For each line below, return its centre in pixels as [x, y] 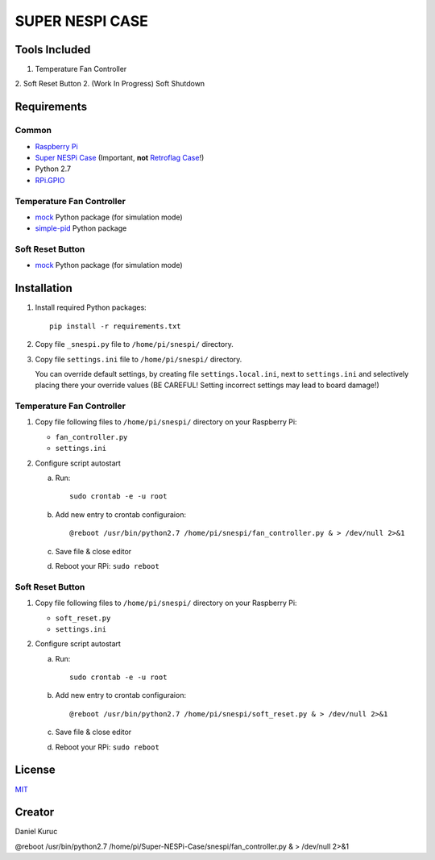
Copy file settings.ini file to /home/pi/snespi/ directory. [139, 359]
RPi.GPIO [50, 180]
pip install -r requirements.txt [115, 326]
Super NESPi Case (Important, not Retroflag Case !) [120, 158]
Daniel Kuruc [36, 832]
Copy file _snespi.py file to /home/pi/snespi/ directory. [134, 344]
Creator [35, 812]
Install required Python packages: [91, 307]
